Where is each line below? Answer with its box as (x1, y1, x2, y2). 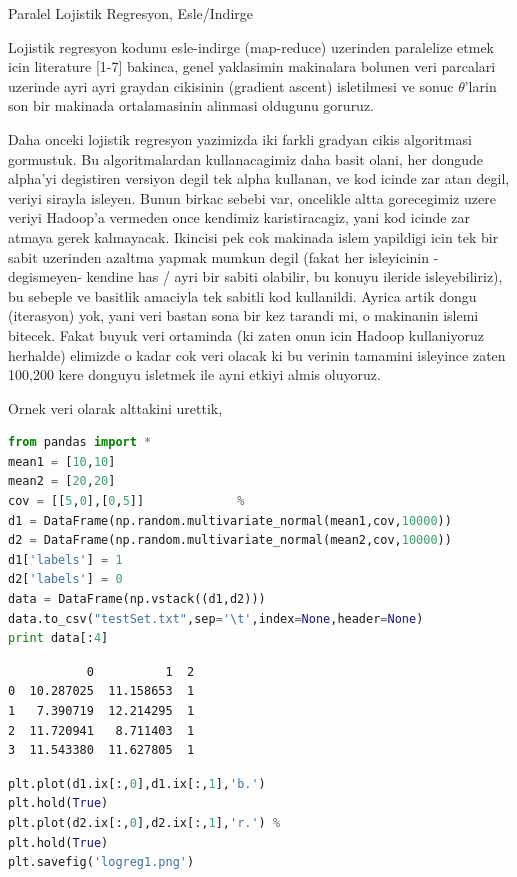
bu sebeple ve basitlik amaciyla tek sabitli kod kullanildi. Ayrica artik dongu (8, 285, 477, 306)
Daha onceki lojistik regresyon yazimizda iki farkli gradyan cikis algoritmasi (8, 128, 472, 149)
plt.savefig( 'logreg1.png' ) (8, 855, 195, 870)
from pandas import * (8, 435, 152, 450)
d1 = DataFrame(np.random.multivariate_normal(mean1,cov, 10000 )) (8, 513, 452, 528)
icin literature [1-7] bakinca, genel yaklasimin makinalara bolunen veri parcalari (8, 56, 496, 77)
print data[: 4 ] (8, 631, 109, 646)
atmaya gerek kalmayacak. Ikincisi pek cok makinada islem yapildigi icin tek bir (8, 226, 499, 247)
